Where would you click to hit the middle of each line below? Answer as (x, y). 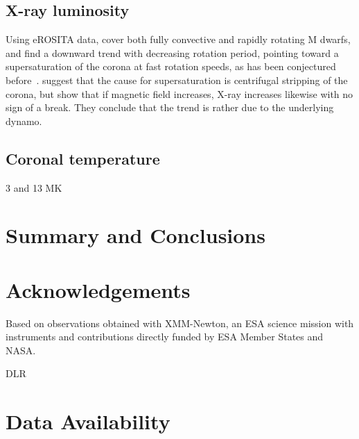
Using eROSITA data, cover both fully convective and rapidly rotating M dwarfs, (178, 39)
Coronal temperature (83, 158)
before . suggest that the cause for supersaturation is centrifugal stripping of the (177, 80)
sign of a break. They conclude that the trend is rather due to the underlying (170, 107)
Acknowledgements (98, 289)
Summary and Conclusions (135, 235)
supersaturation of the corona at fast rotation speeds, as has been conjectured (171, 66)
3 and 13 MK (34, 187)
